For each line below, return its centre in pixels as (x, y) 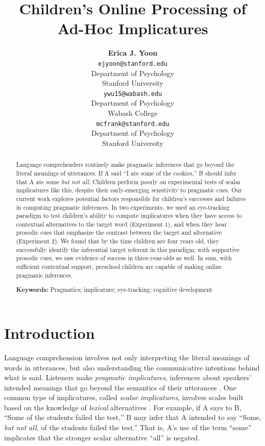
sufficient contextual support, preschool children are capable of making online (119, 267)
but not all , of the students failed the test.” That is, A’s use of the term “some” (128, 427)
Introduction (50, 332)
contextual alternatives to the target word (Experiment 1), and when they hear (122, 224)
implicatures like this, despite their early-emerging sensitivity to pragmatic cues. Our (129, 190)
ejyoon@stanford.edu (133, 64)
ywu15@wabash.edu (133, 94)
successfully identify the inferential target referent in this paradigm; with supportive (128, 249)
